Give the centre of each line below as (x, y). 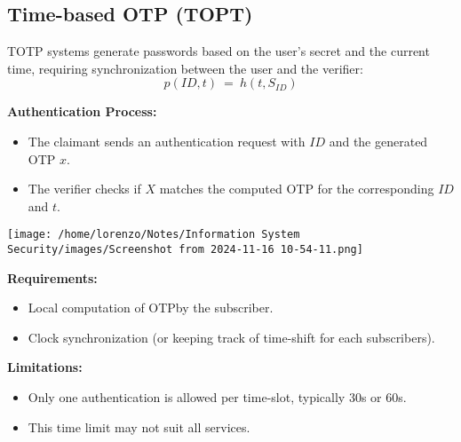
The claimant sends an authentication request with (167, 141)
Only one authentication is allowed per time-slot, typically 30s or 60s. (217, 397)
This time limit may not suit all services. (139, 426)
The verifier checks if (84, 189)
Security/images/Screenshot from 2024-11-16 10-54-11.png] (185, 250)
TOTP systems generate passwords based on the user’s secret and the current (219, 51)
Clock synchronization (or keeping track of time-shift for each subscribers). (231, 337)
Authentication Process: (82, 111)
